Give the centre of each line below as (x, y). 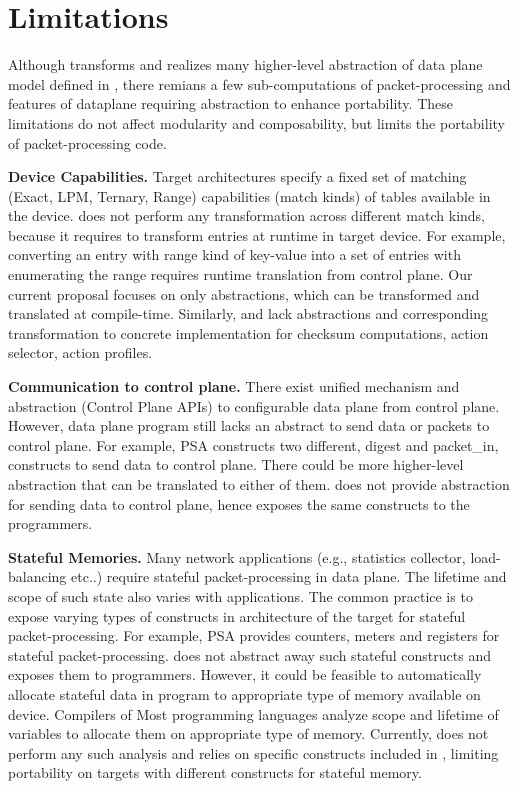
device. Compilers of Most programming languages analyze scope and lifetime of (253, 713)
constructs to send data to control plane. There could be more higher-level (236, 464)
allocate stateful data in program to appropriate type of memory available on (244, 693)
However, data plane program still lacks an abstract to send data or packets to (249, 425)
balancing (37, 576)
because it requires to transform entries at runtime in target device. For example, (257, 234)
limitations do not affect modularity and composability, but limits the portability (256, 122)
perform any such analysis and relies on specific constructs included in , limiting (253, 752)
